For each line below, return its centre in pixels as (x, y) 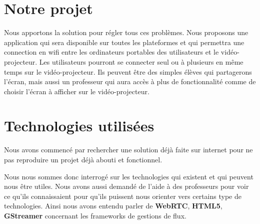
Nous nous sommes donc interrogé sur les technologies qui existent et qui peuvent (129, 176)
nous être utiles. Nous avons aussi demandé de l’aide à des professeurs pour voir (126, 186)
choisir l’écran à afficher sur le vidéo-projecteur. (77, 91)
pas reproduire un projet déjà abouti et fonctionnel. (83, 159)
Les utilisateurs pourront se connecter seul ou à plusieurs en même (141, 61)
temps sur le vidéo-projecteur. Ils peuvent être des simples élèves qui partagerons (128, 71)
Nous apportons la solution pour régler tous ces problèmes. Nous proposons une (126, 32)
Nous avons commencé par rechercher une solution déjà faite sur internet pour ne (128, 150)
